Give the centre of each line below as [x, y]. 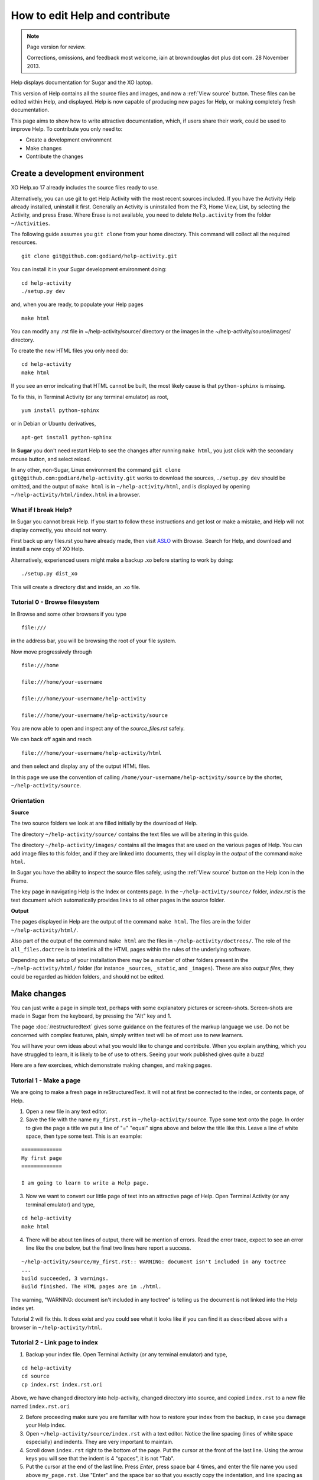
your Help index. [46, 1425]
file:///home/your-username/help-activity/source [95, 715]
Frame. [19, 881]
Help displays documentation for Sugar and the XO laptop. [82, 82]
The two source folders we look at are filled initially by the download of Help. [104, 823]
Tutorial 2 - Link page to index [55, 1343]
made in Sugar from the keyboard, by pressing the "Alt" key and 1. [91, 1016]
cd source [35, 1376]
